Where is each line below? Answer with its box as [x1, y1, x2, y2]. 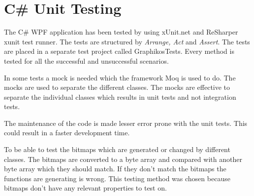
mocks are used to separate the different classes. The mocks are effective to [4, 82, 230, 92]
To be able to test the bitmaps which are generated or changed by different [4, 144, 230, 155]
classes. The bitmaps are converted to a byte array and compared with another [4, 154, 242, 164]
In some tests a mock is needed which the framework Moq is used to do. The [4, 72, 236, 82]
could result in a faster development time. [4, 127, 130, 138]
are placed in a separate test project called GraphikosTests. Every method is [4, 46, 234, 56]
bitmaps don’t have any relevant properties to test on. [4, 183, 167, 193]
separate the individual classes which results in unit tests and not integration [4, 91, 236, 102]
